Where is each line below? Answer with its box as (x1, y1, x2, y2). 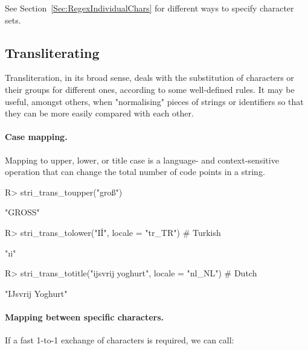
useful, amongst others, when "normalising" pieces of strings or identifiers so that (5, 95, 304, 107)
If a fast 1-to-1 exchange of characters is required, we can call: (5, 334, 234, 346)
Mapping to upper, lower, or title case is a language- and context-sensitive (5, 153, 279, 166)
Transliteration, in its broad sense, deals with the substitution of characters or (5, 71, 294, 84)
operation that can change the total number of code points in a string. (5, 165, 265, 178)
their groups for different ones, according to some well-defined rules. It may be (5, 83, 295, 95)
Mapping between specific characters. (5, 310, 164, 323)
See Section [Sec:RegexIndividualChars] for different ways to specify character (5, 2, 294, 14)
